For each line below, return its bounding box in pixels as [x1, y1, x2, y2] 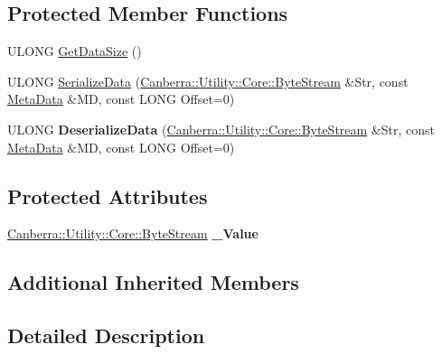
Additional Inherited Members [7, 268, 299, 296]
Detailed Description [7, 321, 205, 349]
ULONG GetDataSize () [7, 42, 142, 61]
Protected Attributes [7, 182, 208, 210]
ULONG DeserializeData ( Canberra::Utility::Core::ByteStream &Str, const [7, 119, 435, 138]
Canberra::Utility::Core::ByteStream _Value [7, 224, 259, 243]
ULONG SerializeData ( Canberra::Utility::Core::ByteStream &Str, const [7, 71, 409, 90]
